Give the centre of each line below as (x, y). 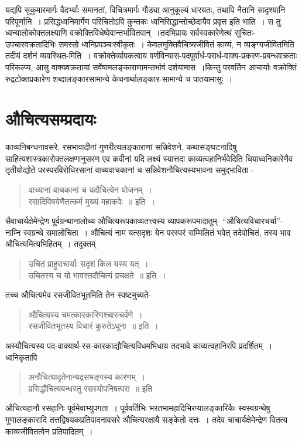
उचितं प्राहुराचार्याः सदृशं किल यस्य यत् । (88, 264)
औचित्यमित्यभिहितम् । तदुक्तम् (51, 244)
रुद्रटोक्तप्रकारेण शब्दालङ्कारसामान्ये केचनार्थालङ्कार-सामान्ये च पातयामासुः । (119, 78)
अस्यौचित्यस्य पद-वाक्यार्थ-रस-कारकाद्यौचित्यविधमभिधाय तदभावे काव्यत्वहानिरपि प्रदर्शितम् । (139, 345)
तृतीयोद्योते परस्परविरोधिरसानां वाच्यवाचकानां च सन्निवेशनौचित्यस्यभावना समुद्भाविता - (130, 170)
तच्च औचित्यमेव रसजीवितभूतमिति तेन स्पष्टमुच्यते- (78, 295)
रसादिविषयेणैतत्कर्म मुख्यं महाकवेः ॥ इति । (92, 201)
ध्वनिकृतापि (21, 357)
